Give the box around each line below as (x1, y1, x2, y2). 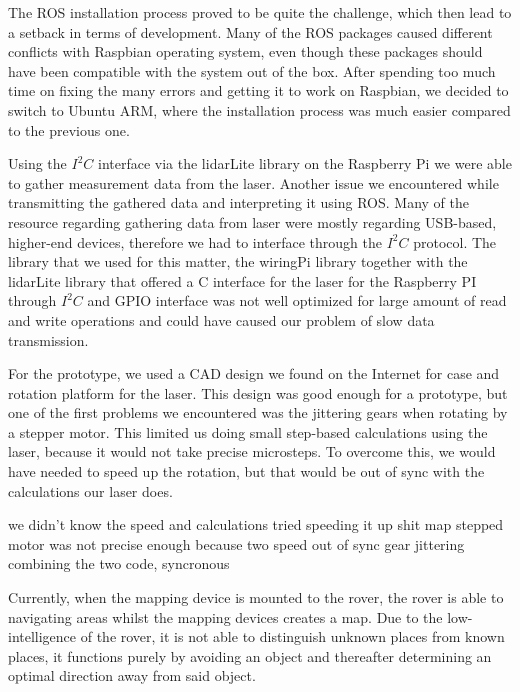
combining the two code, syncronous (8, 553, 230, 574)
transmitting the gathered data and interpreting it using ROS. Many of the (8, 192, 470, 213)
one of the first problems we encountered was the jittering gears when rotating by (8, 402, 508, 423)
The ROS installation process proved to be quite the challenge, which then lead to (8, 2, 512, 22)
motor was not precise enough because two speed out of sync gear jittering (8, 533, 465, 554)
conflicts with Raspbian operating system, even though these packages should (8, 41, 483, 62)
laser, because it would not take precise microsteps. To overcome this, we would (8, 441, 496, 462)
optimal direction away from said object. (8, 665, 256, 686)
